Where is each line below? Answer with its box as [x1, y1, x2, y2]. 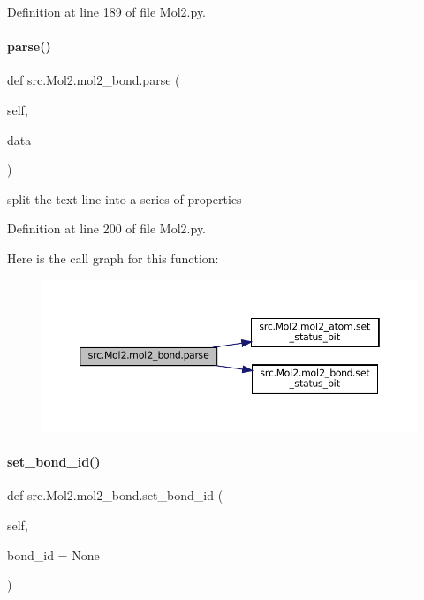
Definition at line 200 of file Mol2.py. [7, 219, 207, 238]
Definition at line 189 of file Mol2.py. [7, 3, 207, 20]
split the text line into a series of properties [7, 189, 242, 208]
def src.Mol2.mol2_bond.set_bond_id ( [7, 486, 223, 505]
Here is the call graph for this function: [7, 248, 219, 267]
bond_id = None [7, 545, 100, 564]
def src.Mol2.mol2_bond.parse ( [7, 71, 180, 89]
